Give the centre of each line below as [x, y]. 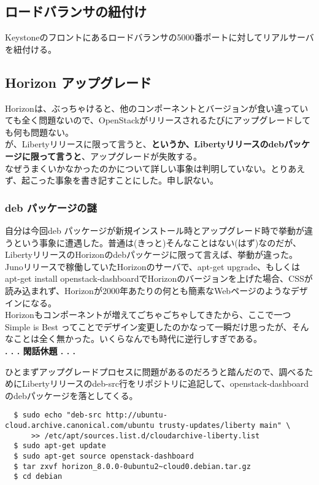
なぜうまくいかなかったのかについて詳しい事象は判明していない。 [138, 168]
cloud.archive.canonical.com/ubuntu [80, 425]
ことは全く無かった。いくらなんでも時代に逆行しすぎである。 [137, 339]
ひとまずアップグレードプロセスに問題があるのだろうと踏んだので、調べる [155, 371]
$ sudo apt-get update [60, 446]
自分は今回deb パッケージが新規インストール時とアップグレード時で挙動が [155, 230]
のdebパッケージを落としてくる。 [71, 395]
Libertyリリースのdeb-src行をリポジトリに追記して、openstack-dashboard [165, 383]
